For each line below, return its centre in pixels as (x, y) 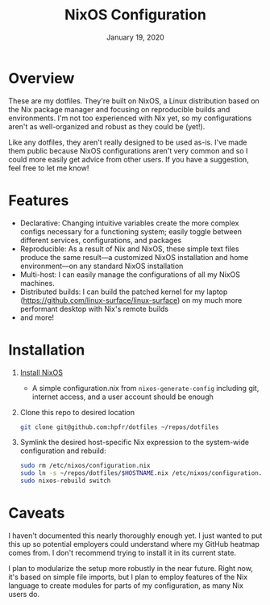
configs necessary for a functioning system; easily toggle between (131, 231)
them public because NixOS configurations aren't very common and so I (128, 150)
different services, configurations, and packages (101, 240)
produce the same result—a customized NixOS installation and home (134, 257)
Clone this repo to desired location (77, 412)
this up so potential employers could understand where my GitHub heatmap (134, 544)
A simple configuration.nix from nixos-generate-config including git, (145, 388)
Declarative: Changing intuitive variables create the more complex (129, 223)
